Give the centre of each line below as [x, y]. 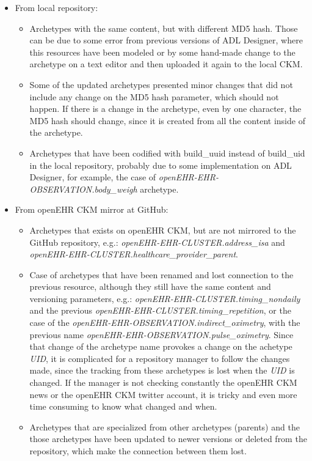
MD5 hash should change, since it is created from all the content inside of [167, 120]
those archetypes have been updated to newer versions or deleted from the [168, 439]
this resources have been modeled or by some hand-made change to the [162, 52]
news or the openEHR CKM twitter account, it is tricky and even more [163, 394]
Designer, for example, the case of [93, 177]
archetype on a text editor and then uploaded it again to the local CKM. [166, 64]
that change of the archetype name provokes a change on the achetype [161, 346]
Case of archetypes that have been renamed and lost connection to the [161, 274]
